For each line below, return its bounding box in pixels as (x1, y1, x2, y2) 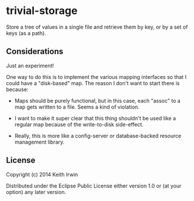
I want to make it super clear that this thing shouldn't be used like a (14, 115, 176, 122)
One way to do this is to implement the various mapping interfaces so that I (6, 73, 187, 80)
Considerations (6, 47, 64, 57)
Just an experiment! (6, 62, 54, 69)
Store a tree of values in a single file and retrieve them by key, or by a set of (6, 23, 188, 30)
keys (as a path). (6, 29, 47, 36)
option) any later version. (6, 188, 66, 195)
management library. (14, 138, 65, 145)
